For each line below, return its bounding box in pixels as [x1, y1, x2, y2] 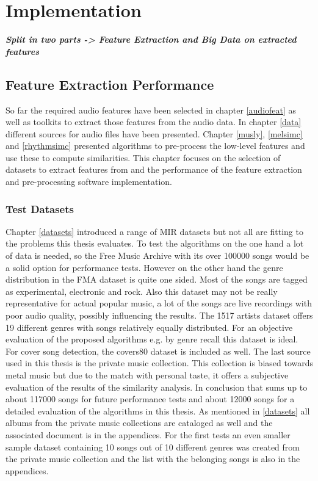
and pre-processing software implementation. [5, 175, 172, 188]
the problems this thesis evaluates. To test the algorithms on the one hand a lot [5, 237, 304, 250]
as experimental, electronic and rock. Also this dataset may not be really [5, 284, 278, 297]
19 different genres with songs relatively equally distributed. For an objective [5, 320, 293, 333]
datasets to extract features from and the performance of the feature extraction [5, 163, 302, 176]
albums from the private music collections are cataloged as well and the [5, 416, 273, 429]
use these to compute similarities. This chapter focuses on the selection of [5, 151, 281, 164]
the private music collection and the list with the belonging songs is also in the [5, 452, 300, 465]
